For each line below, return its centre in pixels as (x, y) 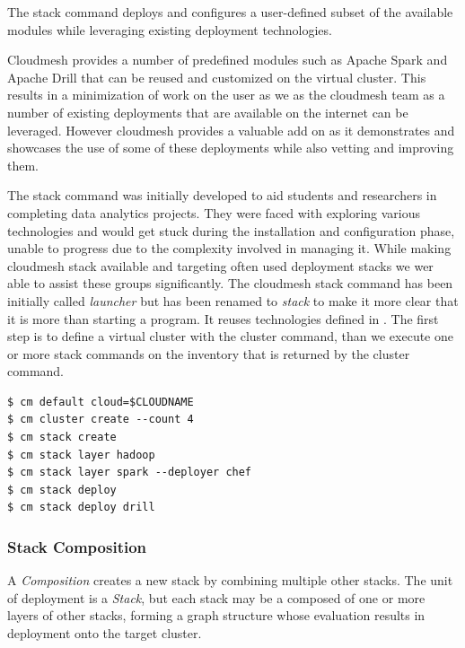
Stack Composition (77, 546)
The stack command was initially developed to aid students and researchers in (222, 195)
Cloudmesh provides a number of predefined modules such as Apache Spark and (228, 60)
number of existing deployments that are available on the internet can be (208, 112)
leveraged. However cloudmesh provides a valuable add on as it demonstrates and (231, 130)
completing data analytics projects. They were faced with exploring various (214, 212)
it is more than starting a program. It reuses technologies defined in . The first (223, 318)
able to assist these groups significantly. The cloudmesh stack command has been (230, 283)
